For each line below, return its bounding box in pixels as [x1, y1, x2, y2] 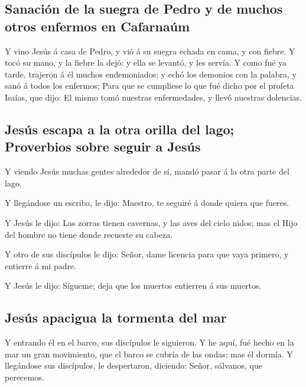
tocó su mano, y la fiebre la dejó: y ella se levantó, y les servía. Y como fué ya [5, 56, 287, 69]
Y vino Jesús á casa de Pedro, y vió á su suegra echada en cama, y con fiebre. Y [5, 44, 295, 57]
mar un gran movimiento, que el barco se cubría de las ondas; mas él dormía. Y [5, 347, 293, 360]
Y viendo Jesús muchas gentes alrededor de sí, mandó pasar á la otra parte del [5, 165, 289, 178]
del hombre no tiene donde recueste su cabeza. [5, 228, 173, 240]
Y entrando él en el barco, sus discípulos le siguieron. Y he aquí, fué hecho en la [5, 336, 294, 349]
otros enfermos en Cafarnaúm [5, 17, 190, 35]
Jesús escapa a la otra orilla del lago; [5, 120, 235, 138]
